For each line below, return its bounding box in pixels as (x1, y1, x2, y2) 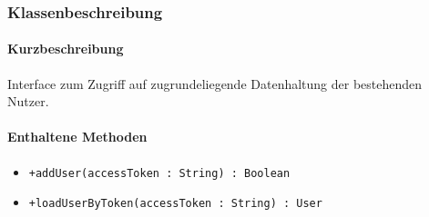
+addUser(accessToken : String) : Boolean (28, 166, 291, 180)
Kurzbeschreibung (7, 39, 124, 58)
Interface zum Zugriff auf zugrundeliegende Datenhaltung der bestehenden (7, 74, 423, 93)
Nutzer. (7, 92, 49, 111)
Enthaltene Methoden (7, 127, 148, 146)
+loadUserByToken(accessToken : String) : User (28, 197, 322, 211)
